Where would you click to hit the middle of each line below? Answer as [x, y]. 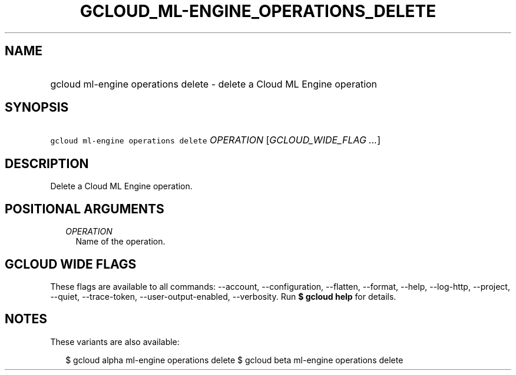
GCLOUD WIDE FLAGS [71, 264]
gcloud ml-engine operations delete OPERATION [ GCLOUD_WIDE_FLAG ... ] [215, 140]
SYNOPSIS [37, 108]
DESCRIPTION [47, 163]
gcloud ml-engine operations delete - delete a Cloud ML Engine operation [214, 84]
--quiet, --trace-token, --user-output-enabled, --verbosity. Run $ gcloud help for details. [223, 296]
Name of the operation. [120, 242]
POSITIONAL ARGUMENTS [85, 209]
